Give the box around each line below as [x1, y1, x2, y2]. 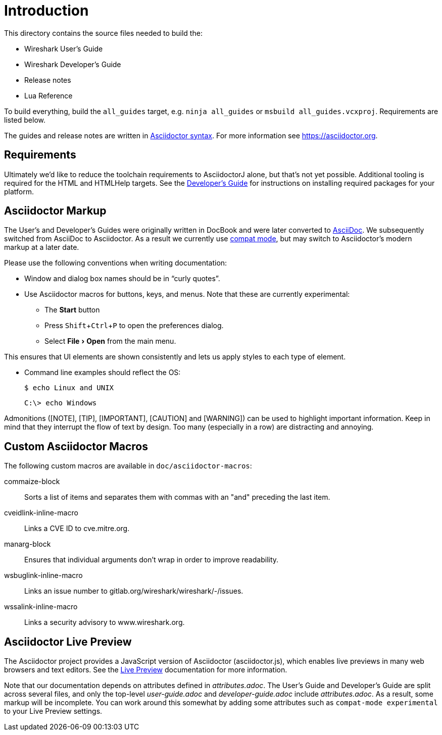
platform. [4, 187, 34, 196]
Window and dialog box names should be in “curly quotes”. [24, 274, 220, 283]
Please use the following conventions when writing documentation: [4, 258, 227, 268]
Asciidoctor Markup [4, 204, 107, 218]
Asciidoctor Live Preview [4, 635, 132, 648]
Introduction [4, 2, 89, 19]
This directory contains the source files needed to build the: [4, 28, 203, 37]
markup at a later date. [4, 243, 79, 252]
